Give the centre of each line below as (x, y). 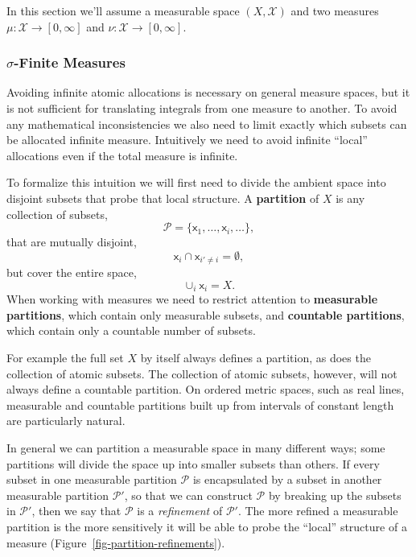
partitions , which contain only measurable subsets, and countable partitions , (206, 314)
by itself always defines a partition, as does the (255, 358)
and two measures (335, 10)
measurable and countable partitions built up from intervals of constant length (200, 404)
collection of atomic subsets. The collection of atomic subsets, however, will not (202, 373)
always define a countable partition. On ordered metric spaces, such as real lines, (206, 389)
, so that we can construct (188, 495)
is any (350, 198)
